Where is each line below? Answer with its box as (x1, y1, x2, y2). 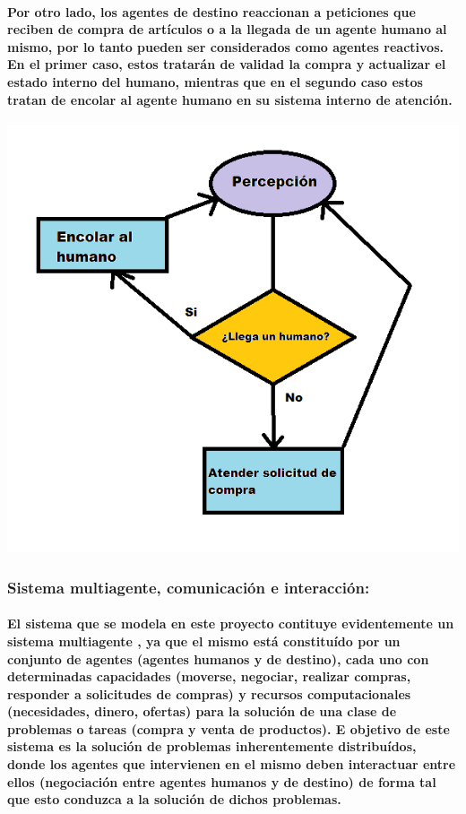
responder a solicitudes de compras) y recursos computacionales (7, 684, 411, 703)
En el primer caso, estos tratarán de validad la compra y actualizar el (7, 55, 446, 74)
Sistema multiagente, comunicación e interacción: (7, 576, 370, 598)
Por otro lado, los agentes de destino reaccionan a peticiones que (7, 2, 416, 21)
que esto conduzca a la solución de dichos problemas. (7, 790, 341, 809)
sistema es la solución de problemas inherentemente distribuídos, (7, 737, 417, 756)
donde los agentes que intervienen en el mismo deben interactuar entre (7, 755, 456, 774)
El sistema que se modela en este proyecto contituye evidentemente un (7, 614, 454, 633)
